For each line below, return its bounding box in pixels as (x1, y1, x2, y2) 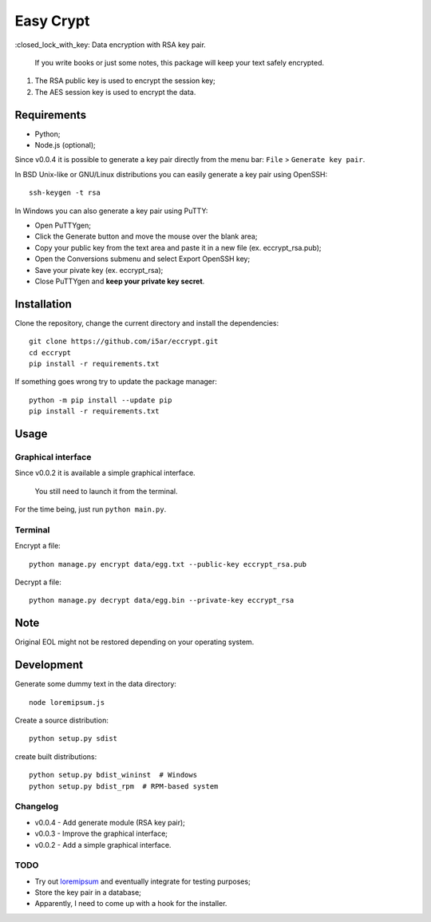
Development (14, 659, 84, 672)
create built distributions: (14, 751, 97, 762)
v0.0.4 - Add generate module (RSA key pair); (34, 817, 185, 827)
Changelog (14, 801, 59, 812)
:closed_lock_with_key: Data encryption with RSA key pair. (14, 40, 207, 49)
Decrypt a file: (14, 577, 61, 587)
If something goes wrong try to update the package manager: (14, 377, 217, 386)
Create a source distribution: (14, 715, 109, 726)
